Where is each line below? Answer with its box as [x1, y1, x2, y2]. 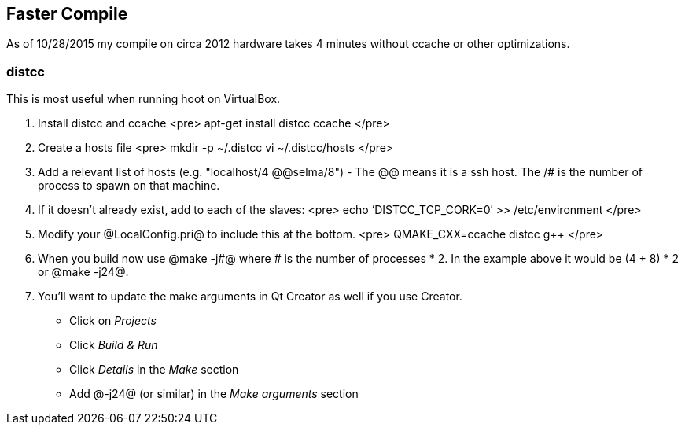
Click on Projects [69, 314, 157, 328]
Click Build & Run [69, 338, 158, 352]
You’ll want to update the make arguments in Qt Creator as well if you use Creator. [38, 289, 462, 304]
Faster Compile [6, 4, 128, 24]
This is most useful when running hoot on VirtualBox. [6, 92, 281, 106]
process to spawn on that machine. [38, 179, 220, 193]
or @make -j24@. [38, 265, 129, 279]
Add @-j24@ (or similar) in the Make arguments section [69, 387, 359, 401]
